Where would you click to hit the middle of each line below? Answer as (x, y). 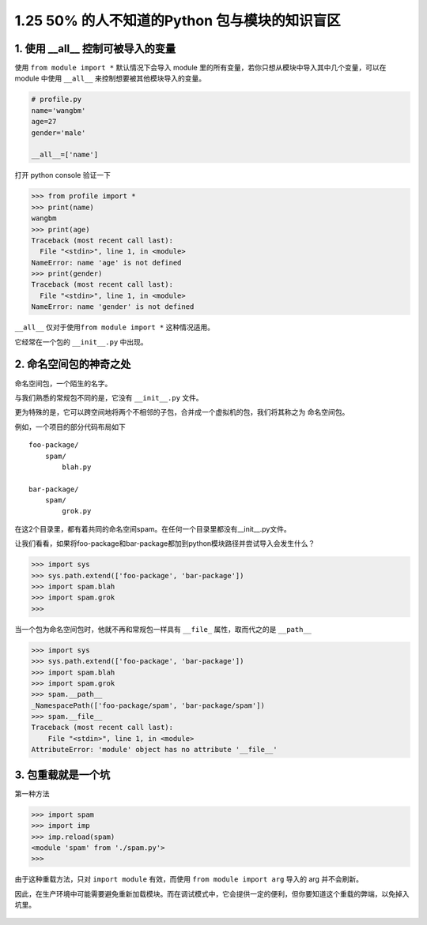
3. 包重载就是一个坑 (62, 775)
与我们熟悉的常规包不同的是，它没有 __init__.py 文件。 (109, 397)
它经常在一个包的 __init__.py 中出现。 (81, 342)
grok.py (77, 511)
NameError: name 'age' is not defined (106, 262)
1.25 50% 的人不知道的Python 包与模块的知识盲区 (178, 21)
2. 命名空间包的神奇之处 (73, 365)
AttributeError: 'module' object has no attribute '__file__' (154, 750)
